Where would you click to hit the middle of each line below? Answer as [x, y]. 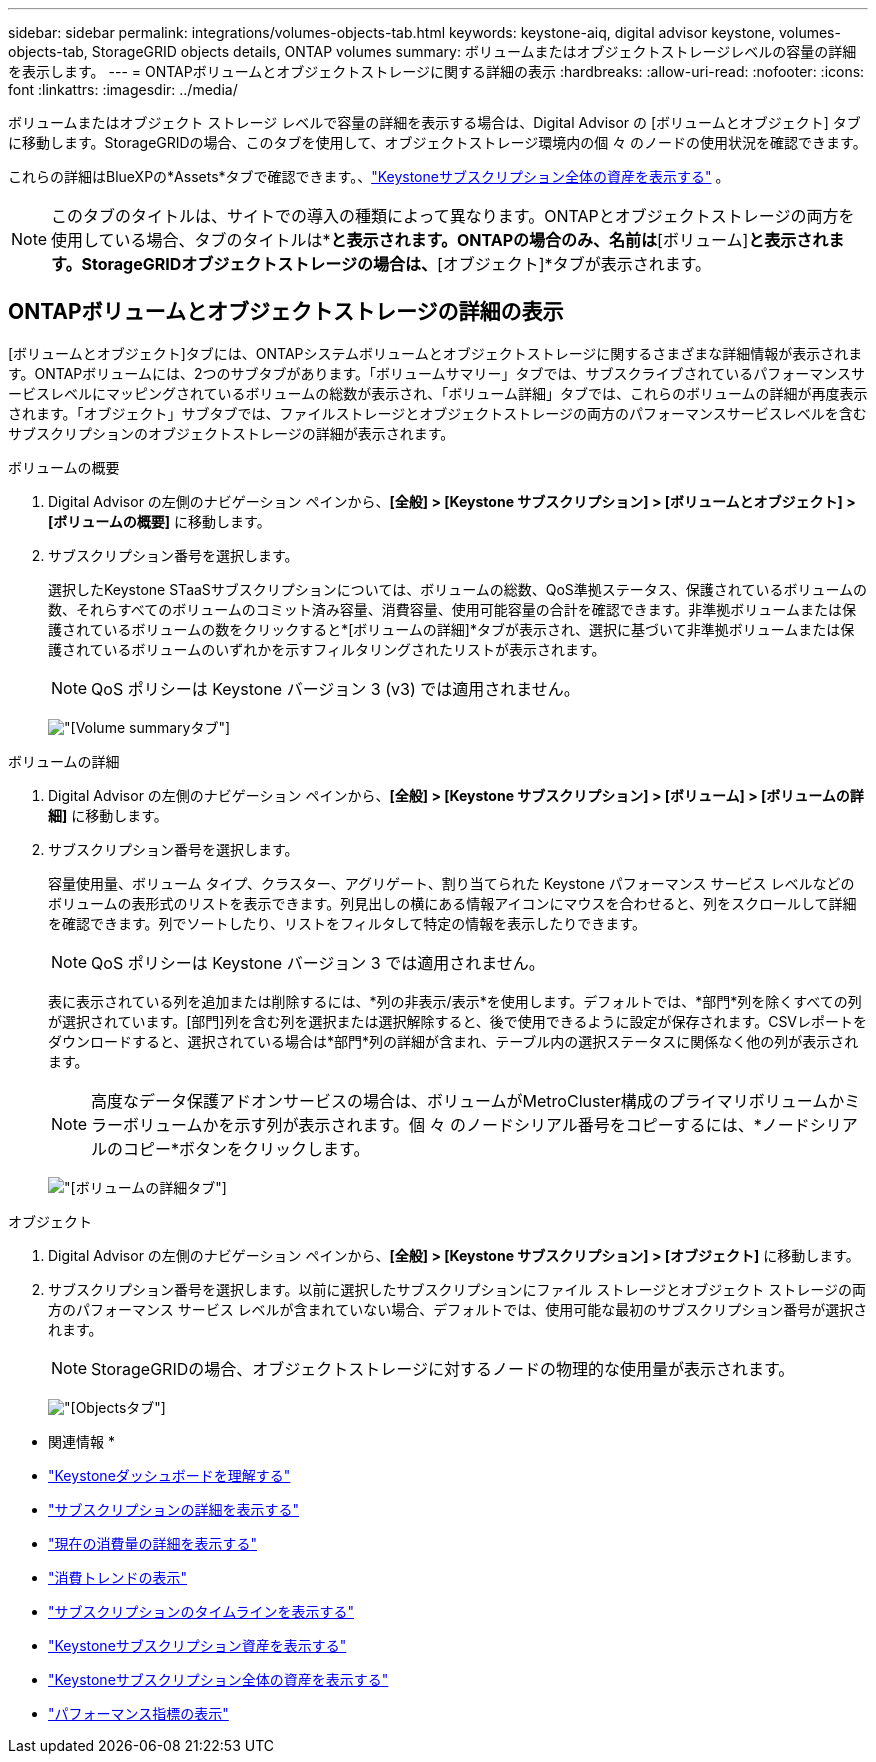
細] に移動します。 [108, 815]
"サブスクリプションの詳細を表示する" [174, 1509]
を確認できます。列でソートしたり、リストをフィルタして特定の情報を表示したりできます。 [347, 923]
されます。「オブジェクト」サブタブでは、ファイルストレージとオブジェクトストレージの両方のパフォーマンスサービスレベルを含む [437, 413]
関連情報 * [81, 1441]
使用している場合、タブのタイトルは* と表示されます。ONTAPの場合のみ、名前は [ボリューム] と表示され [440, 240]
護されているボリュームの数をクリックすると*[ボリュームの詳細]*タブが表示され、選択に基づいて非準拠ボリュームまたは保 [451, 629]
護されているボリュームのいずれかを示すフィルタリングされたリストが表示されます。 [327, 649]
